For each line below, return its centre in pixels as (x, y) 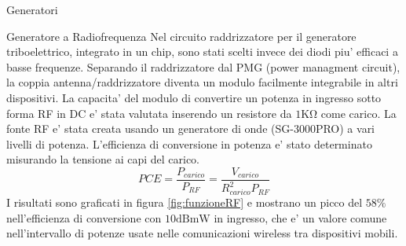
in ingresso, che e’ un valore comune (300, 217)
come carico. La (358, 113)
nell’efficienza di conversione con (84, 217)
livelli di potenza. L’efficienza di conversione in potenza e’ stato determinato (189, 143)
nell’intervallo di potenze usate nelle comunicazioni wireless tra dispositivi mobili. (202, 233)
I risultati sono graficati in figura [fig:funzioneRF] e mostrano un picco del (185, 202)
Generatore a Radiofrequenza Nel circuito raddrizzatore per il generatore (181, 36)
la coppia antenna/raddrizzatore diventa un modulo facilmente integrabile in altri (202, 82)
